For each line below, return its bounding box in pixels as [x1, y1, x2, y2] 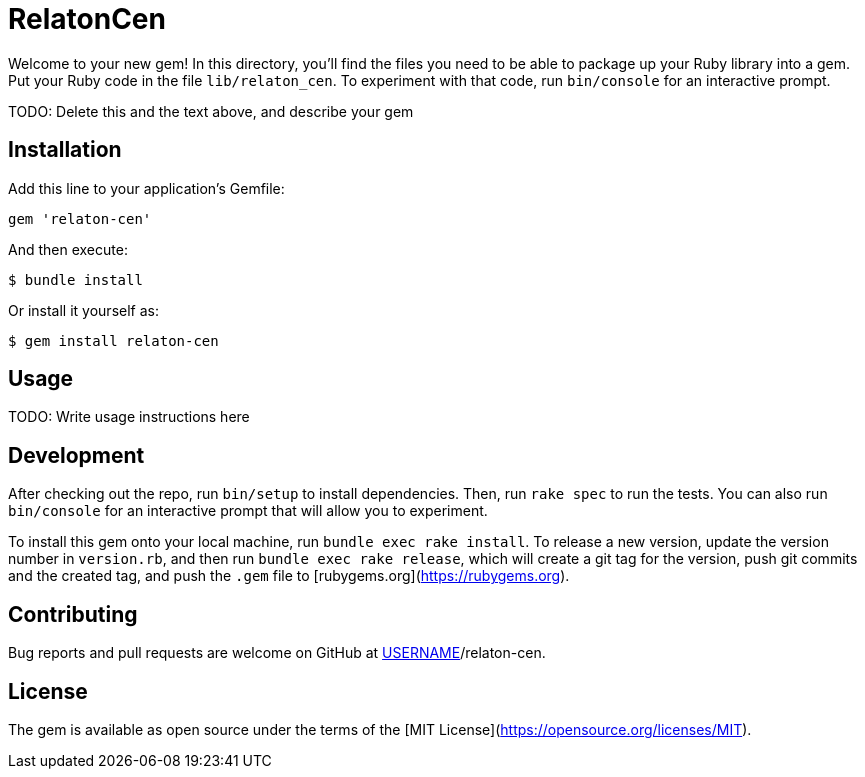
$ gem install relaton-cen [8, 332, 219, 349]
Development [8, 442, 145, 468]
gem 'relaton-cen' [8, 210, 152, 227]
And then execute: [8, 240, 128, 258]
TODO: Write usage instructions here [8, 408, 250, 426]
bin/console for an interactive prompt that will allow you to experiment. [8, 502, 488, 520]
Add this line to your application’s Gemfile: [8, 179, 285, 197]
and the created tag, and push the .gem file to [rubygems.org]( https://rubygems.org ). [8, 567, 570, 585]
